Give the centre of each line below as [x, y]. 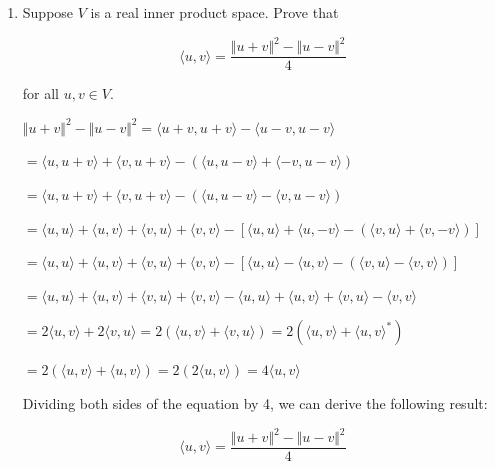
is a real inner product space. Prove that [214, 12]
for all [41, 93]
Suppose [48, 12]
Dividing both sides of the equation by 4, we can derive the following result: [255, 402]
